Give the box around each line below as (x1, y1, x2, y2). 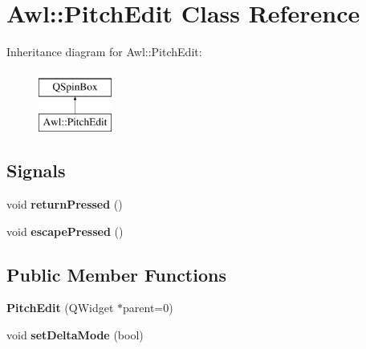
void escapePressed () (6, 222, 124, 239)
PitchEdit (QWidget (6, 299, 114, 316)
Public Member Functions (6, 262, 226, 286)
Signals (6, 158, 66, 183)
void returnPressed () (6, 196, 123, 213)
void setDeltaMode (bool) (6, 327, 144, 343)
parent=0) (123, 299, 173, 316)
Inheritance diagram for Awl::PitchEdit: (6, 43, 202, 60)
